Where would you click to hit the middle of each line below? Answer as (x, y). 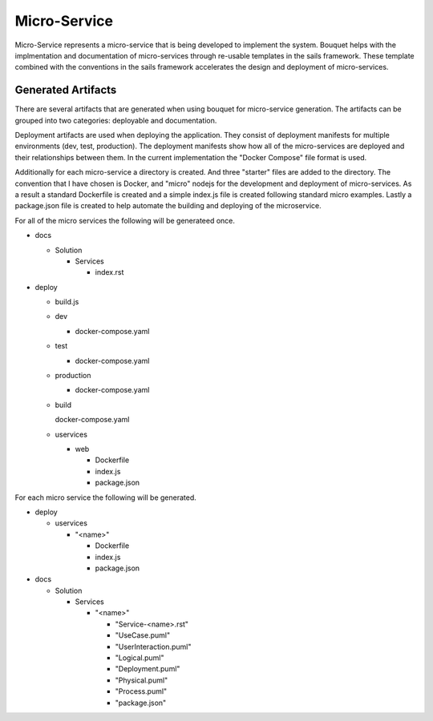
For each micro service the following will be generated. (105, 497)
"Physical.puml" (142, 680)
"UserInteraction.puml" (153, 646)
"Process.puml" (141, 691)
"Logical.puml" (140, 658)
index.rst (109, 272)
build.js (67, 302)
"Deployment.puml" (148, 669)
